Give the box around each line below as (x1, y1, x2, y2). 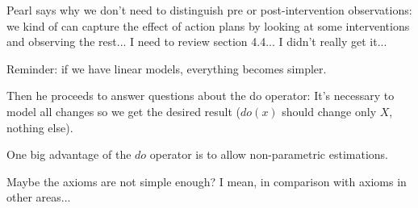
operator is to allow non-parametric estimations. (149, 146, 388, 163)
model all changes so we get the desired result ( (6, 102, 241, 119)
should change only (282, 102, 377, 119)
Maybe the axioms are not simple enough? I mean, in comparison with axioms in (6, 173, 407, 189)
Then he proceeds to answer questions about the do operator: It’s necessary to (6, 87, 395, 104)
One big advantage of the (6, 146, 132, 163)
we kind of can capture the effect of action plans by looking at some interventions (6, 17, 410, 34)
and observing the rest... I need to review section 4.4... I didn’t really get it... (6, 33, 387, 50)
